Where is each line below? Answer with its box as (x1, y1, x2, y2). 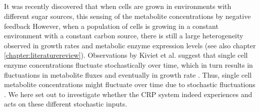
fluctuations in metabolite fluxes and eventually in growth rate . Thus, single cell (4, 69, 252, 80)
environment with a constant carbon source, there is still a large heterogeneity (4, 30, 243, 41)
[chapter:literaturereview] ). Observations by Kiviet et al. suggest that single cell (4, 50, 248, 60)
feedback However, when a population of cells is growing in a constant (4, 20, 218, 31)
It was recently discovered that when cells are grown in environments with (4, 1, 231, 11)
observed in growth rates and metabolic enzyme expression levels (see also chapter (4, 40, 256, 50)
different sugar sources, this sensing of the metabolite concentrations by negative (4, 10, 251, 21)
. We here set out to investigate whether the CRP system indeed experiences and (4, 89, 252, 99)
